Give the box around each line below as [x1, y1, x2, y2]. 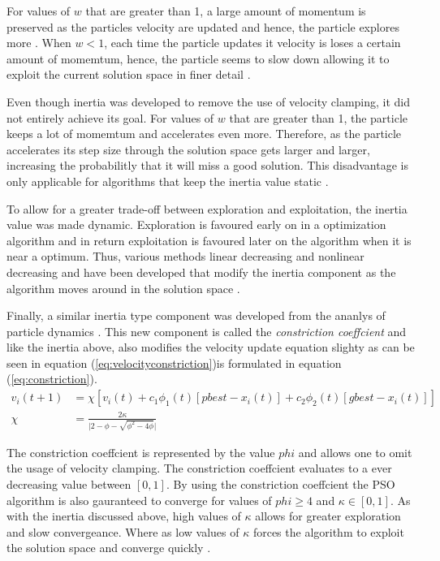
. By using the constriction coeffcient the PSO [166, 475, 395, 492]
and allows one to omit [298, 443, 412, 460]
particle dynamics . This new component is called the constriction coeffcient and [6, 322, 407, 339]
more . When [6, 34, 71, 51]
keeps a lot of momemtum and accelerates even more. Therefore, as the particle [6, 125, 402, 142]
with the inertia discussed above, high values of [6, 507, 241, 524]
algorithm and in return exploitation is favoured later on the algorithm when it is [6, 231, 412, 248]
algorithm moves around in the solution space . [6, 279, 240, 296]
